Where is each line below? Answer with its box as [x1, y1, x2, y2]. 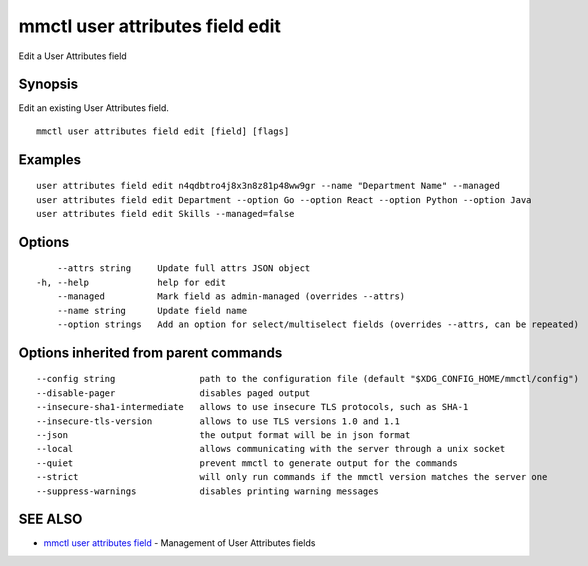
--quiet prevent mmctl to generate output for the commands [36, 457, 459, 469]
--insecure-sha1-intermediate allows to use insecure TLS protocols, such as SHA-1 [36, 401, 469, 413]
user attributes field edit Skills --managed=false [36, 208, 295, 220]
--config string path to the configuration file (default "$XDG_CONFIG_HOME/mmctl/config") [36, 373, 580, 385]
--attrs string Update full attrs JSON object [56, 263, 311, 274]
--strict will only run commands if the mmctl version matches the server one [36, 471, 548, 483]
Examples [18, 151, 82, 168]
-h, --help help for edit [36, 276, 227, 288]
